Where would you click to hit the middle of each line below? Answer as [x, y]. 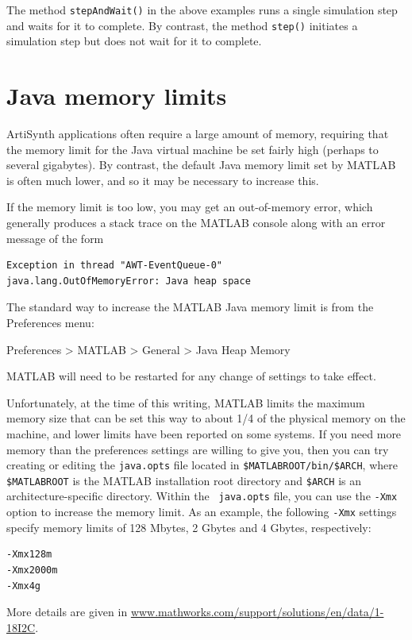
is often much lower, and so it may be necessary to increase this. [163, 180]
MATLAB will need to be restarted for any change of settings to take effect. [191, 376]
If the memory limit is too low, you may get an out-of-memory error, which [190, 207]
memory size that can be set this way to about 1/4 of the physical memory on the [206, 418]
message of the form [55, 238]
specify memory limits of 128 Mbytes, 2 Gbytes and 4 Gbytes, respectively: [189, 527]
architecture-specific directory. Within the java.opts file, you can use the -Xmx [202, 496]
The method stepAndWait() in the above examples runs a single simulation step [202, 10]
